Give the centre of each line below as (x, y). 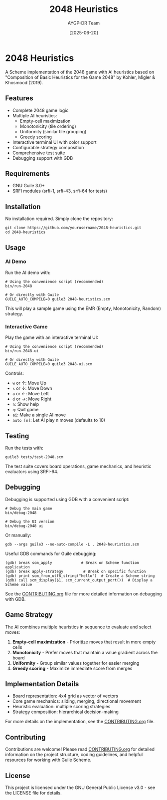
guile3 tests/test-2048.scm (34, 457)
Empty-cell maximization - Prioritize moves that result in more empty (84, 642)
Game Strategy (29, 615)
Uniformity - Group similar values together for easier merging (76, 663)
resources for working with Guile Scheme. (48, 760)
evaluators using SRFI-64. (32, 471)
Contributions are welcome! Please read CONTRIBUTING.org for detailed (80, 749)
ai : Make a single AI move (39, 415)
